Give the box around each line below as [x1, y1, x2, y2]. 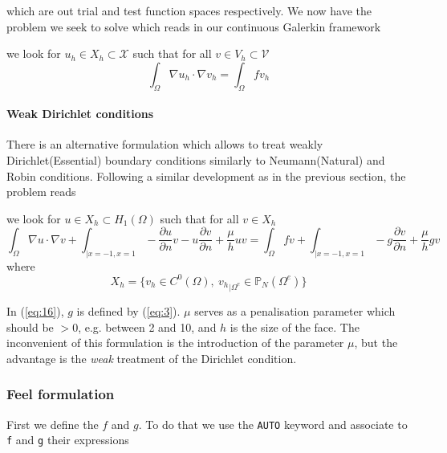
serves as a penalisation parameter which [194, 302, 396, 319]
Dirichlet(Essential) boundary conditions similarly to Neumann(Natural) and [6, 151, 385, 168]
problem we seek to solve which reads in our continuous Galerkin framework [6, 18, 381, 35]
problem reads [6, 183, 76, 200]
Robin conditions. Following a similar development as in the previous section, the [6, 167, 406, 184]
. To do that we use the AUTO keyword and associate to [138, 415, 408, 432]
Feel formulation [6, 384, 115, 404]
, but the [354, 334, 398, 351]
